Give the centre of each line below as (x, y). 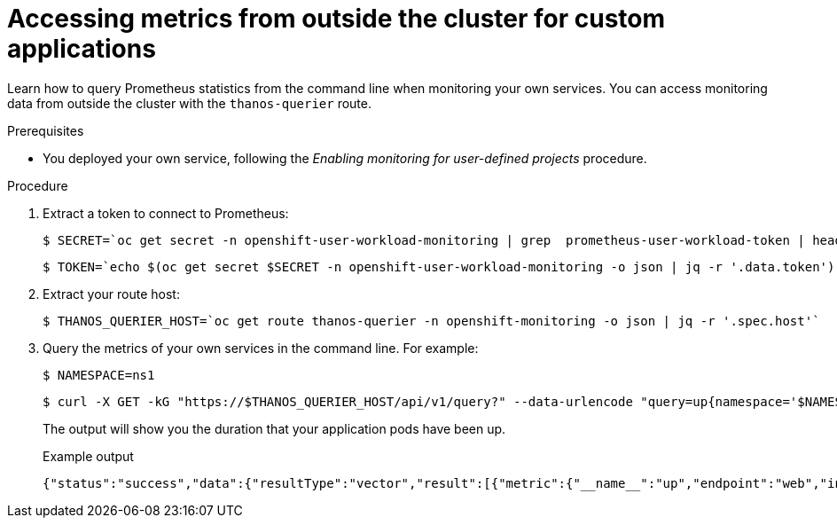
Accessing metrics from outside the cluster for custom (336, 19)
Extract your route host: (111, 294)
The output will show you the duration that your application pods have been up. (274, 428)
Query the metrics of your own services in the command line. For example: (261, 348)
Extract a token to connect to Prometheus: (166, 213)
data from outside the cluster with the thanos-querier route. (190, 103)
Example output (88, 456)
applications (82, 49)
